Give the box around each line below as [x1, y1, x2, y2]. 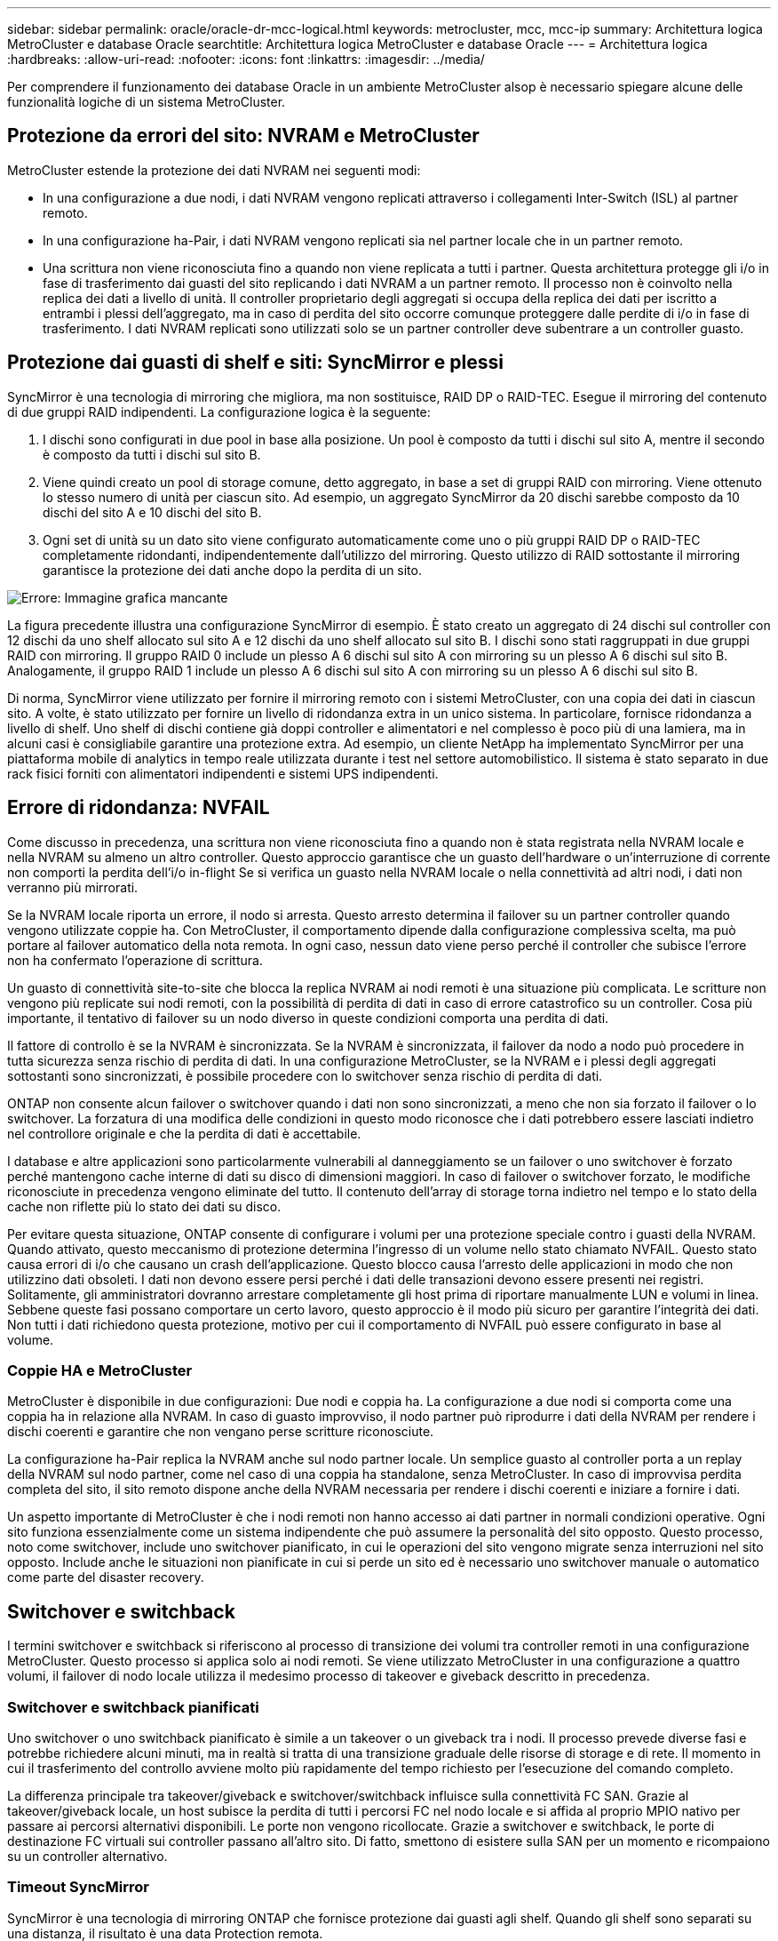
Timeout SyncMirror [7, 1878, 149, 1897]
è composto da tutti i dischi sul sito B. [43, 446, 261, 462]
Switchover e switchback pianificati [7, 1697, 259, 1716]
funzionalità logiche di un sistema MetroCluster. [7, 94, 286, 109]
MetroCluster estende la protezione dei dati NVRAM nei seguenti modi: [7, 162, 421, 178]
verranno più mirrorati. [7, 879, 139, 895]
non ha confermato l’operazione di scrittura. [7, 952, 263, 968]
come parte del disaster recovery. [7, 1570, 204, 1586]
